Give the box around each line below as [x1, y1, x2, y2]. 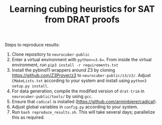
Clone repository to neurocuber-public [11, 51, 90, 57]
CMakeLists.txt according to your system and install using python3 [11, 78, 147, 83]
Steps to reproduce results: [4, 42, 60, 48]
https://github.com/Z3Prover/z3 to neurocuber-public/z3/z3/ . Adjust [11, 73, 151, 79]
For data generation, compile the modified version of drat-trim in [11, 88, 145, 94]
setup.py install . [11, 83, 49, 89]
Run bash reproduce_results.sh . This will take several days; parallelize [11, 109, 156, 115]
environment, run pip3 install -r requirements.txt [11, 62, 119, 68]
